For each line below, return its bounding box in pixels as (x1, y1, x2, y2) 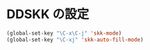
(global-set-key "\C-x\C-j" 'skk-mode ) (6, 29, 122, 37)
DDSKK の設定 (6, 6, 90, 22)
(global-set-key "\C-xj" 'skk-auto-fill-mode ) (6, 36, 144, 43)
